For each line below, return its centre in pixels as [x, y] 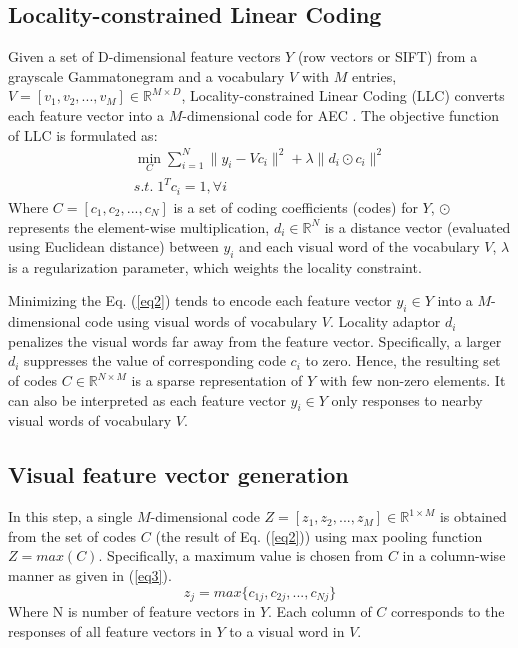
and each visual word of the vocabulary [359, 246]
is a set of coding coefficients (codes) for [295, 206]
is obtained [473, 516]
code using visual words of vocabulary [201, 321]
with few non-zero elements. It [412, 380]
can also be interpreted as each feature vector [147, 399]
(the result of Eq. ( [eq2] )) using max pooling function [319, 535]
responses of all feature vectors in [110, 630]
